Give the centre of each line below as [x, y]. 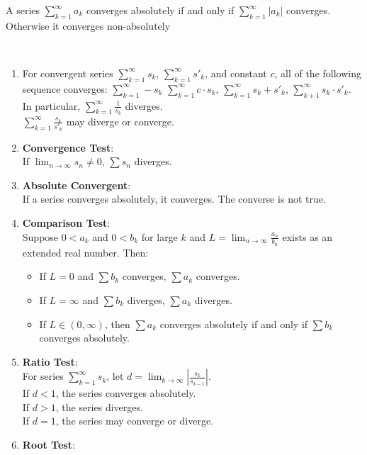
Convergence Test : [68, 147]
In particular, [51, 105]
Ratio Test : [50, 361]
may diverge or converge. [120, 121]
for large [159, 236]
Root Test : [49, 445]
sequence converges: [65, 88]
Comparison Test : [66, 222]
